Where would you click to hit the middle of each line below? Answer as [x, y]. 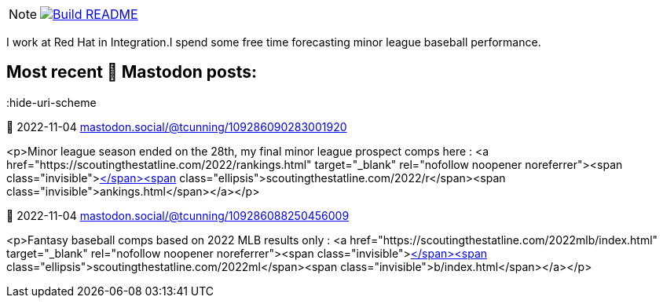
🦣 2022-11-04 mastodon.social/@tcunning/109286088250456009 [178, 215]
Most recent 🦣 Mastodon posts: [132, 72]
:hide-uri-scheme [51, 102]
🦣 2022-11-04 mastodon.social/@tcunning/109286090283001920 [177, 126]
